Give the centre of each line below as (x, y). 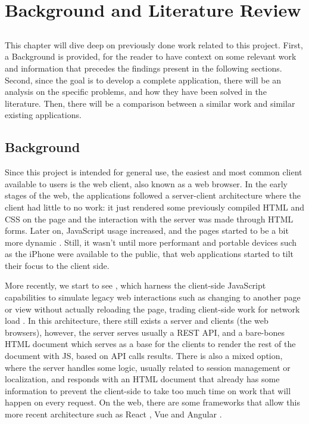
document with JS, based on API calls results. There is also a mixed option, (144, 356)
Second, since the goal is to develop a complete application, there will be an (143, 80)
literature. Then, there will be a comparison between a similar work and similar (150, 103)
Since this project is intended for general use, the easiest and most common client (154, 172)
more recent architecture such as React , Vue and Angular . (113, 414)
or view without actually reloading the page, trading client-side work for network (152, 309)
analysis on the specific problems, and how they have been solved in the (136, 92)
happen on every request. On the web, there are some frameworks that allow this (152, 402)
